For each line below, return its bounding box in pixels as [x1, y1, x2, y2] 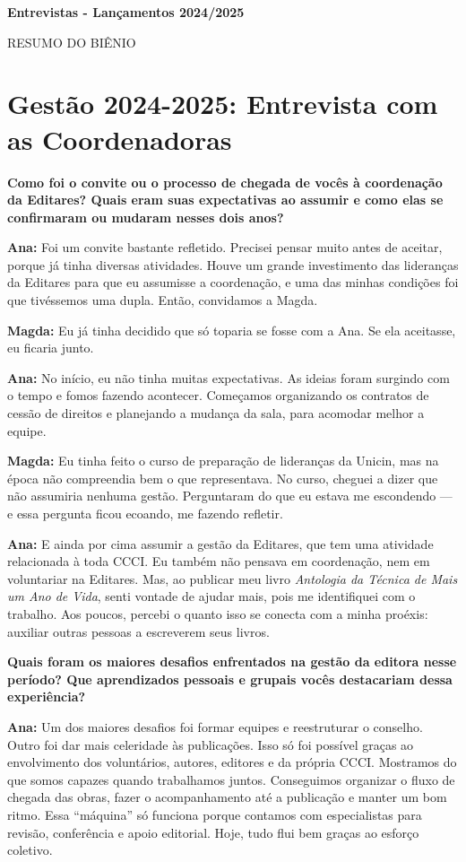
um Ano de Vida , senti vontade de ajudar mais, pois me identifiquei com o [7, 587, 416, 605]
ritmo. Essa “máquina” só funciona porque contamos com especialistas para [7, 805, 422, 823]
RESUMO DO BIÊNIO [7, 32, 136, 51]
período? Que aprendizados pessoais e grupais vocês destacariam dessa [7, 669, 453, 688]
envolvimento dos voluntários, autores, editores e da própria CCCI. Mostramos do [7, 753, 457, 771]
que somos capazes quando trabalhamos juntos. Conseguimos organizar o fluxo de [7, 770, 455, 788]
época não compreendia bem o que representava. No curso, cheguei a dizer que [7, 468, 438, 487]
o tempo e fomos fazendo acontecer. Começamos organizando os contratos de [7, 386, 429, 405]
